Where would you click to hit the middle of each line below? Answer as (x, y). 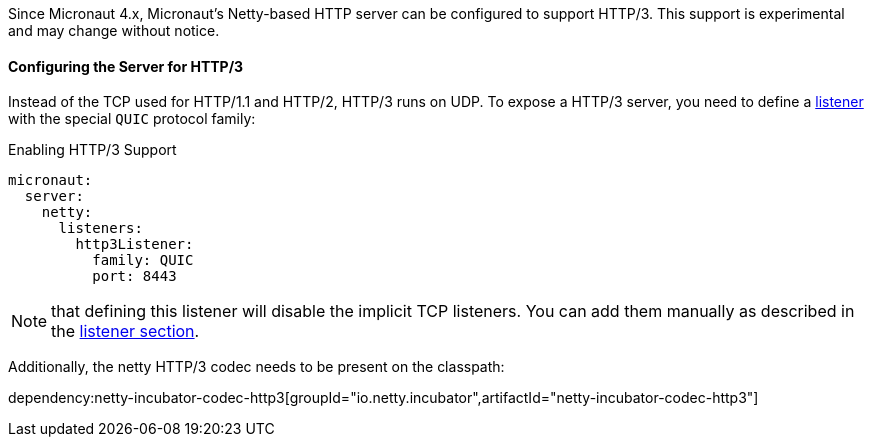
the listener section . (125, 331)
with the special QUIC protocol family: (132, 119)
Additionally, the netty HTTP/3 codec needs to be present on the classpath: (256, 367)
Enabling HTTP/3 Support (92, 150)
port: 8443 (134, 276)
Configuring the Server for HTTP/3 (126, 66)
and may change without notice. (114, 30)
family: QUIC (143, 260)
